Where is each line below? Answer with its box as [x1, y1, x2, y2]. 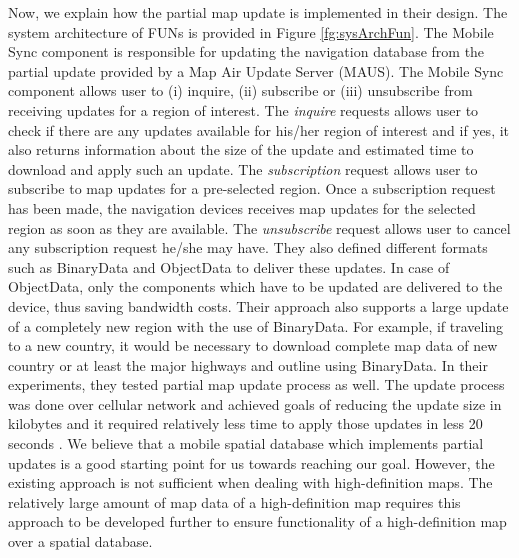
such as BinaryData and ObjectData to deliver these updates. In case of [8, 256, 450, 277]
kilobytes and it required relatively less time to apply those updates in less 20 [8, 413, 483, 434]
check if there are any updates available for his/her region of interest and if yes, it [8, 119, 510, 140]
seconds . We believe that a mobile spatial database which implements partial [8, 433, 484, 454]
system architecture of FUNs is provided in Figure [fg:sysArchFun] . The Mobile [8, 21, 494, 42]
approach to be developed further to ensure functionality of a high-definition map [8, 511, 507, 532]
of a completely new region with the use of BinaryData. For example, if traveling [8, 315, 504, 336]
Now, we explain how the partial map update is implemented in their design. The [8, 2, 508, 22]
